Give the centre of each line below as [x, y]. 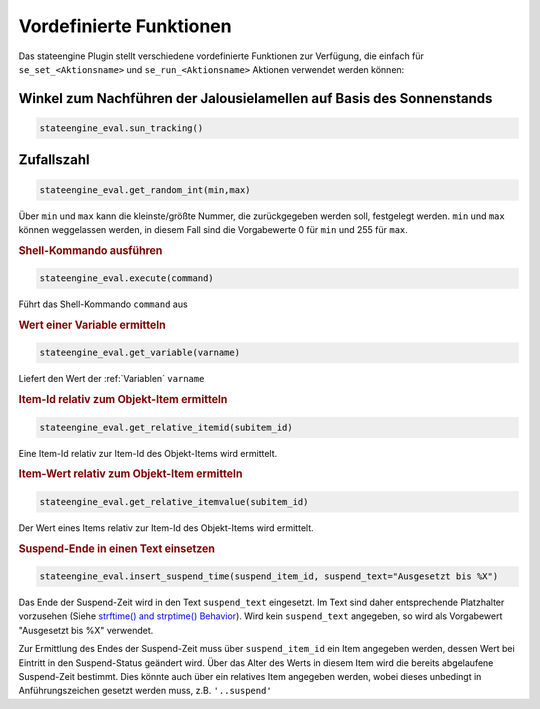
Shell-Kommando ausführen [90, 250]
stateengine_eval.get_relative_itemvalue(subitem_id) [174, 501]
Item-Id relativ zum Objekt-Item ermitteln [123, 400]
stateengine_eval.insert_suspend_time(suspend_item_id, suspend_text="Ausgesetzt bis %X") [269, 576]
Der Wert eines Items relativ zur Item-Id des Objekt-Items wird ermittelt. [166, 527]
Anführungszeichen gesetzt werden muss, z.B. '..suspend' [145, 691]
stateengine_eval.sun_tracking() [121, 128]
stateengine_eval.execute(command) [126, 278]
